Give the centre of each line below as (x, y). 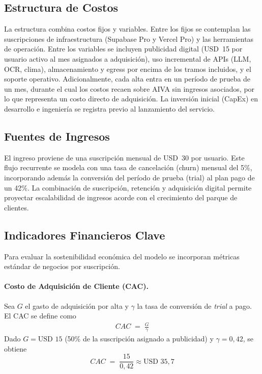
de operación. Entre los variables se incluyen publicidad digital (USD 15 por (123, 49)
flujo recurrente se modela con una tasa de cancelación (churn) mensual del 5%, (128, 167)
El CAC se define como (40, 316)
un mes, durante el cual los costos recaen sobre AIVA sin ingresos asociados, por (129, 88)
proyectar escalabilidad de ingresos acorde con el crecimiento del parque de (121, 197)
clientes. (17, 207)
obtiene (16, 348)
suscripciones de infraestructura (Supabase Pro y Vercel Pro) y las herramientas (129, 38)
